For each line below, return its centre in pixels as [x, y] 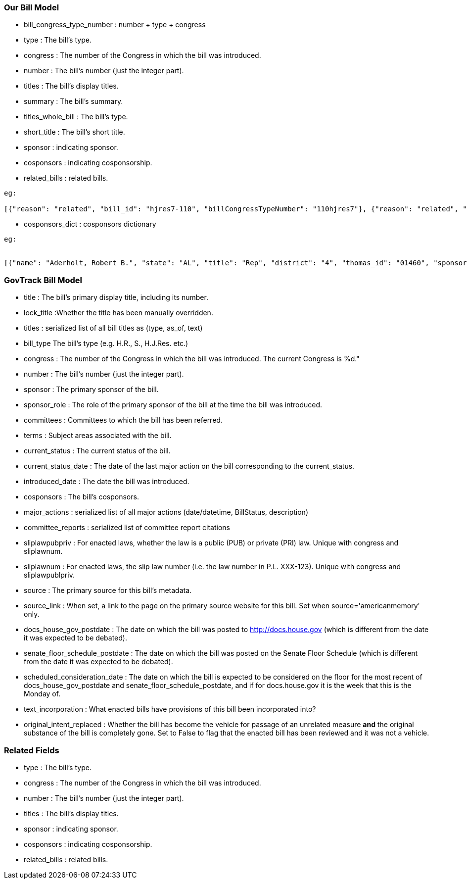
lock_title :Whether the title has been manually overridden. [118, 313]
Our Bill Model [32, 7]
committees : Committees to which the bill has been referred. [123, 420]
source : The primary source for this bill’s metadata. [108, 590]
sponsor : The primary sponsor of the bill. [91, 390]
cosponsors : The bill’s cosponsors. [81, 497]
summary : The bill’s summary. [73, 101]
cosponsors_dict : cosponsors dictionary [90, 224]
